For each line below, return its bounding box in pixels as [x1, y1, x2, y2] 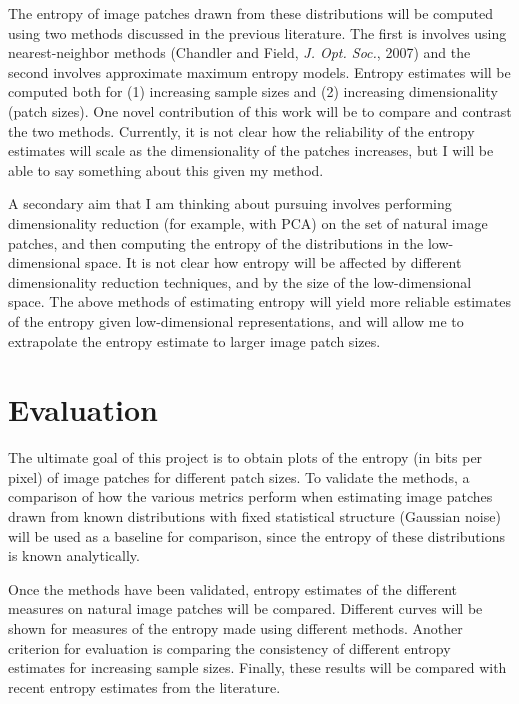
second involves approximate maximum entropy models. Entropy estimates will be [8, 61, 511, 82]
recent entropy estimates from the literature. [8, 676, 281, 697]
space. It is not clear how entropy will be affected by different [85, 252, 462, 273]
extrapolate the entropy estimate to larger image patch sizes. [8, 330, 381, 351]
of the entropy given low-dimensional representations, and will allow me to [8, 310, 464, 331]
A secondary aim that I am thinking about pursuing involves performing [8, 193, 452, 214]
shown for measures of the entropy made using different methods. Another [8, 617, 463, 638]
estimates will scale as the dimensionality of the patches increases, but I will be [8, 140, 494, 161]
